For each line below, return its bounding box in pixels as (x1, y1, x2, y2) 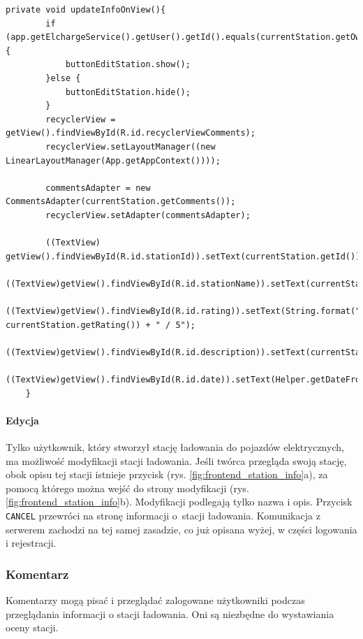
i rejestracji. (6, 536, 57, 550)
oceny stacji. (6, 620, 59, 635)
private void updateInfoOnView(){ (6, 5, 166, 15)
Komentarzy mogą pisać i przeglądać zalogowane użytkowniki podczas (6, 593, 305, 608)
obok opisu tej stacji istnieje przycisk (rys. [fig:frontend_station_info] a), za (6, 467, 328, 482)
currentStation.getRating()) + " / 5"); (6, 319, 196, 330)
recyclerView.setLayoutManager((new (45, 141, 216, 152)
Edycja (6, 412, 39, 427)
